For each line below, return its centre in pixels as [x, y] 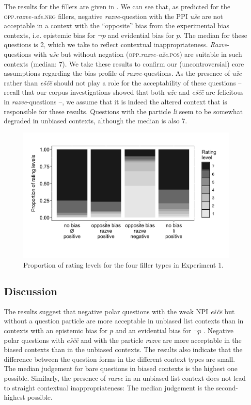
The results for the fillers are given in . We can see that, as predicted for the [117, 6]
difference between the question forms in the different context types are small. [119, 359]
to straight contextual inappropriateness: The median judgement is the [109, 387]
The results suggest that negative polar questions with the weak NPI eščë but [119, 311]
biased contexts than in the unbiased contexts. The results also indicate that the [123, 349]
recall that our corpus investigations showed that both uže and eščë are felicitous [124, 92]
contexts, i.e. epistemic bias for [50, 35]
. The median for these [213, 35]
